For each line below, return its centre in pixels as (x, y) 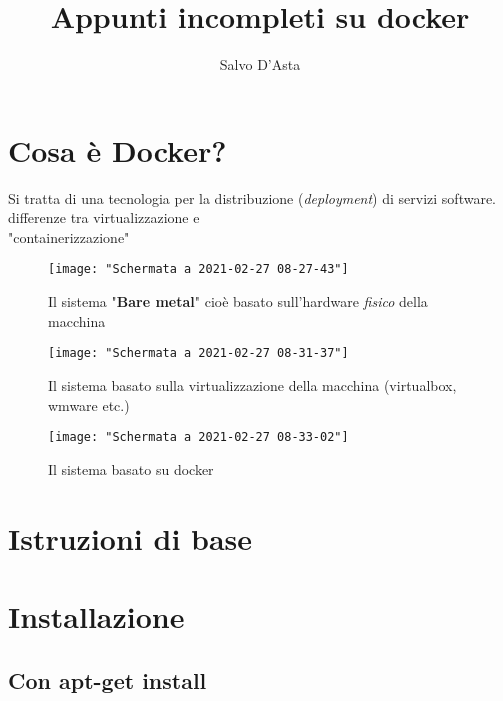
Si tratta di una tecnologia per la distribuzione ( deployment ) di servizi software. (252, 197)
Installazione (96, 615)
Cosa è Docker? (117, 149)
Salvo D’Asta (260, 64)
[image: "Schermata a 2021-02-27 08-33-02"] (198, 437)
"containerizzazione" (69, 236)
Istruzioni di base (130, 537)
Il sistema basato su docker (131, 468)
